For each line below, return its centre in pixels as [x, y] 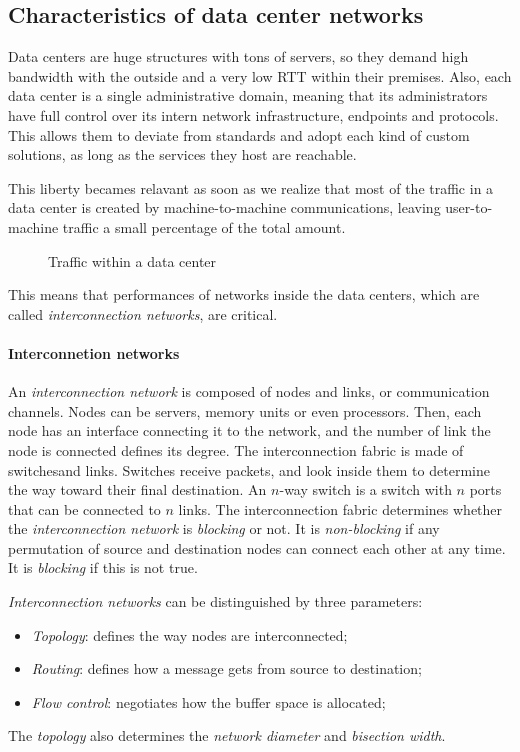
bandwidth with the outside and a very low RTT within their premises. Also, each [260, 75]
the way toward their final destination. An [137, 489]
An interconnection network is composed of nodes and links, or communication [249, 391]
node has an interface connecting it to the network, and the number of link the [249, 430]
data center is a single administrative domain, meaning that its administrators [248, 95]
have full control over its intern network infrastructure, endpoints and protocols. [253, 114]
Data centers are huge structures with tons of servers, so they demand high [238, 56]
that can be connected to [84, 508]
